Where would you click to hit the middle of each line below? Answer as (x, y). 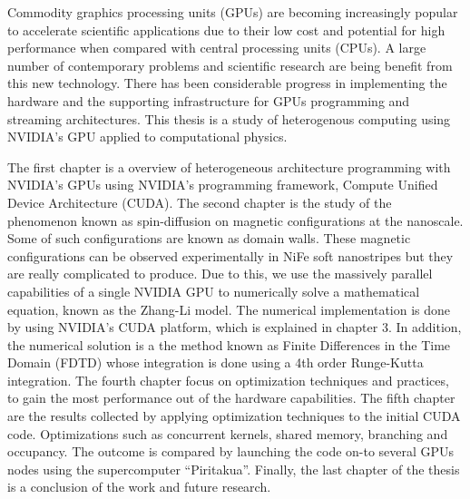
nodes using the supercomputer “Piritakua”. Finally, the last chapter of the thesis (234, 469)
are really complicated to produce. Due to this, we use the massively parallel (220, 274)
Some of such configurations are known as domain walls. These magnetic (209, 238)
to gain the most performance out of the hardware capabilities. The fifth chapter (231, 398)
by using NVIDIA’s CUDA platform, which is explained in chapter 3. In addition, (235, 327)
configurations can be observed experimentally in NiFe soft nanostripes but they (230, 255)
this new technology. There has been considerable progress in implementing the (227, 83)
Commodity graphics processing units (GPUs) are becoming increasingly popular (233, 12)
